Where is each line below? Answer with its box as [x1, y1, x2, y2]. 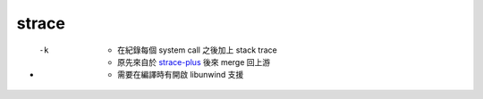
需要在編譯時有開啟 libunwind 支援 [117, 70, 244, 80]
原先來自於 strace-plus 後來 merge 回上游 [117, 56, 271, 67]
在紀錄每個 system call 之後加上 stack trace [117, 45, 277, 55]
